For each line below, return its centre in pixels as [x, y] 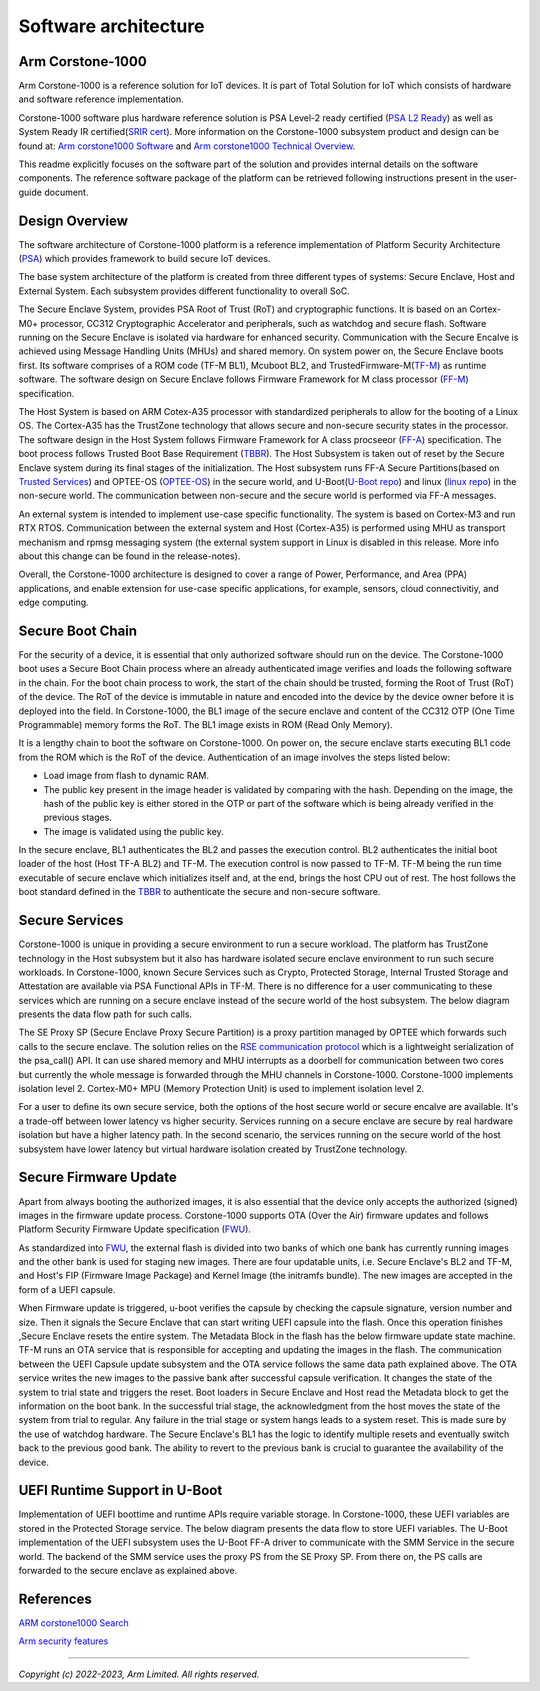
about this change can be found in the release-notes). [129, 556]
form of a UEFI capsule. [67, 1289]
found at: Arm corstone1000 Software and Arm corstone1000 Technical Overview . [187, 146]
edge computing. [53, 602]
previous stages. [77, 817]
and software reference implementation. [101, 99]
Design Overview [73, 220]
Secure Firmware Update [97, 1177]
